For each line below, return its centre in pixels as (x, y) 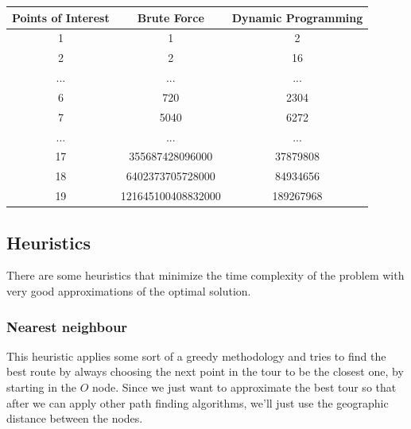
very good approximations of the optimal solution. (129, 290)
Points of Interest (61, 17)
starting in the (42, 386)
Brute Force (171, 17)
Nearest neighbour (67, 326)
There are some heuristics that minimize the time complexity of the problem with (205, 275)
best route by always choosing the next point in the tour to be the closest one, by (205, 371)
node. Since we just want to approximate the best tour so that (244, 386)
